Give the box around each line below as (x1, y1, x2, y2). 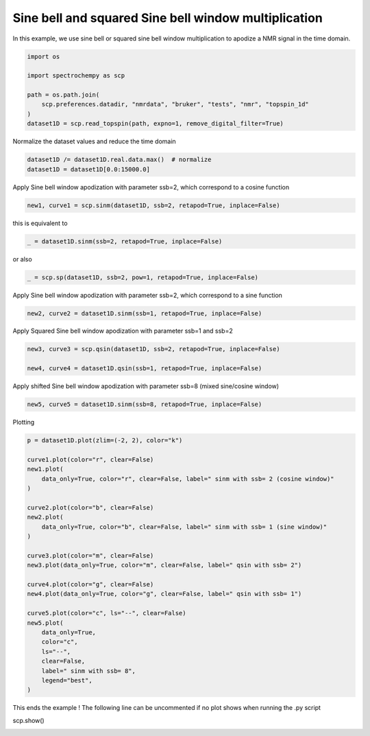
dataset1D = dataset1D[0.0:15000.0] (27, 165, 151, 173)
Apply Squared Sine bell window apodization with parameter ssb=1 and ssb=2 (12, 327, 233, 335)
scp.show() (12, 716, 45, 724)
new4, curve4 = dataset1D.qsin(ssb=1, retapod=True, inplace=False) (27, 364, 262, 372)
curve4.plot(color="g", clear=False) (27, 580, 154, 589)
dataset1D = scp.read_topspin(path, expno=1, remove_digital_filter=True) (27, 120, 284, 128)
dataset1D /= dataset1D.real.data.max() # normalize (27, 156, 212, 164)
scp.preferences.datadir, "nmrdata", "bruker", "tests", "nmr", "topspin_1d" (41, 100, 310, 108)
